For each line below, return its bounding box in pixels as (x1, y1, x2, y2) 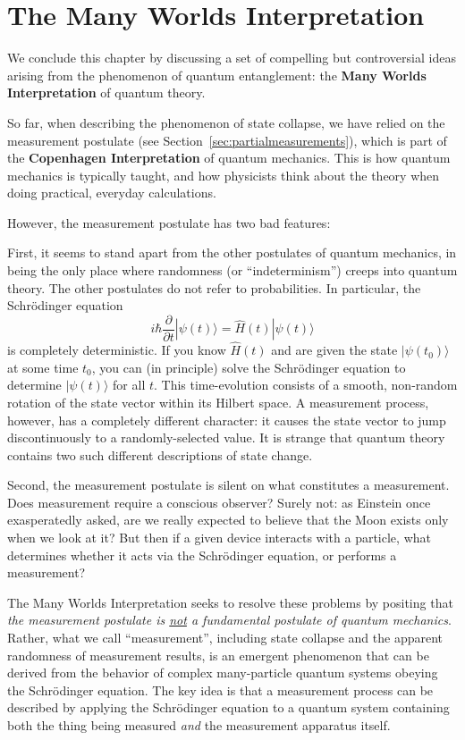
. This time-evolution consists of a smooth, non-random (154, 375, 458, 394)
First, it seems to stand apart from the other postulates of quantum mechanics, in (7, 243, 457, 262)
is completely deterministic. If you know (7, 341, 226, 359)
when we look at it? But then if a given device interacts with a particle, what (7, 528, 431, 547)
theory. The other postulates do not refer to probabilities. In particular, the (7, 278, 421, 297)
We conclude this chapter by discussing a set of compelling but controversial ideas (7, 48, 456, 67)
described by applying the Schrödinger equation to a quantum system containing (7, 698, 450, 717)
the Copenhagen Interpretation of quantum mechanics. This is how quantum (7, 148, 451, 167)
